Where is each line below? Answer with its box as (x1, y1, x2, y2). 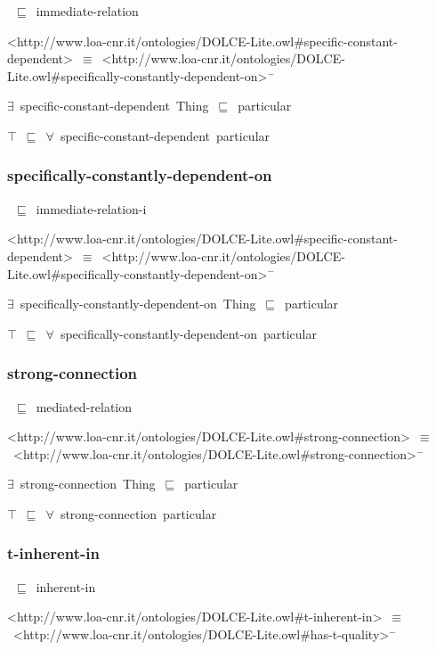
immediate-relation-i (36, 199, 147, 218)
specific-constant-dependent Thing (20, 96, 209, 115)
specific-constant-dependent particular (60, 126, 270, 144)
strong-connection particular (60, 504, 217, 522)
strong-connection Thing (20, 474, 156, 493)
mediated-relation (36, 397, 133, 416)
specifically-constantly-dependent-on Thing (20, 294, 256, 313)
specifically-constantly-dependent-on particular (60, 324, 317, 342)
